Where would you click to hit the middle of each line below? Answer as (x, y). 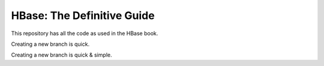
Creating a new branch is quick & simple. (61, 55)
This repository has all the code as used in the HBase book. (85, 33)
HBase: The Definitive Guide (83, 15)
